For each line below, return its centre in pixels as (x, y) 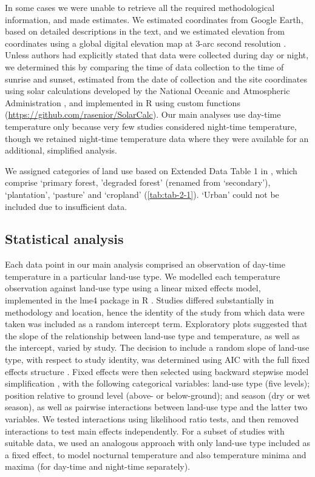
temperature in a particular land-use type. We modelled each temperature (143, 276)
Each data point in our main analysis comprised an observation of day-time (145, 264)
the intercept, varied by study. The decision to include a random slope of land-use (157, 347)
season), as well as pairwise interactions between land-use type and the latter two (156, 407)
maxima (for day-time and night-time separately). (98, 466)
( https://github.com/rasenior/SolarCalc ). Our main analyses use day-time (143, 114)
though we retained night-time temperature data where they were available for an (157, 138)
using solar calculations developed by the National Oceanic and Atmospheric (147, 91)
